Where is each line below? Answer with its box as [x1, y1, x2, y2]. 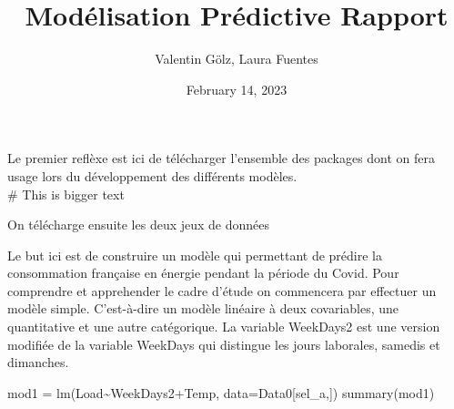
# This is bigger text [7, 184, 125, 203]
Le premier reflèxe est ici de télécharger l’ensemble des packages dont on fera [7, 148, 436, 168]
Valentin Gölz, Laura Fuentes [155, 49, 318, 68]
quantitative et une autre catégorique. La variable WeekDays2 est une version [7, 317, 440, 336]
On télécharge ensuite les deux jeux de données [7, 215, 270, 234]
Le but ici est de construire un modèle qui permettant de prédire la [7, 245, 382, 264]
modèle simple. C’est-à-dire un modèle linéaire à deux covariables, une [7, 299, 399, 318]
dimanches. [7, 353, 69, 372]
